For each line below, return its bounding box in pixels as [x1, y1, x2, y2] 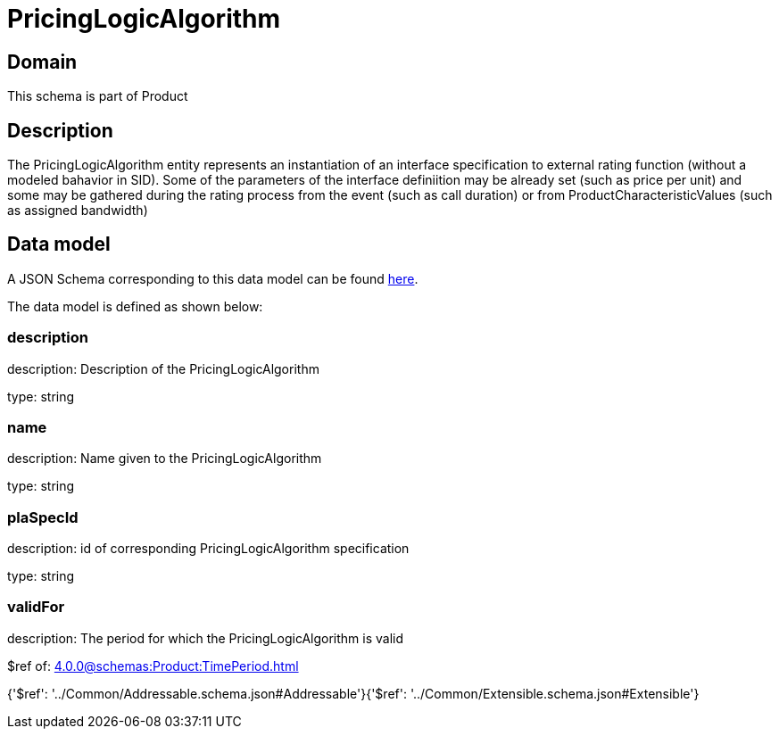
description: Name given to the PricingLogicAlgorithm [7, 451, 322, 467]
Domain [7, 50, 78, 73]
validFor [7, 598, 65, 616]
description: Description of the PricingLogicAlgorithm [7, 360, 319, 376]
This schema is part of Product [7, 88, 188, 104]
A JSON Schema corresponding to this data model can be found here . [7, 270, 419, 286]
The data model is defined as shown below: [7, 298, 263, 314]
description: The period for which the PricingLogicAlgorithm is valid [7, 630, 404, 646]
